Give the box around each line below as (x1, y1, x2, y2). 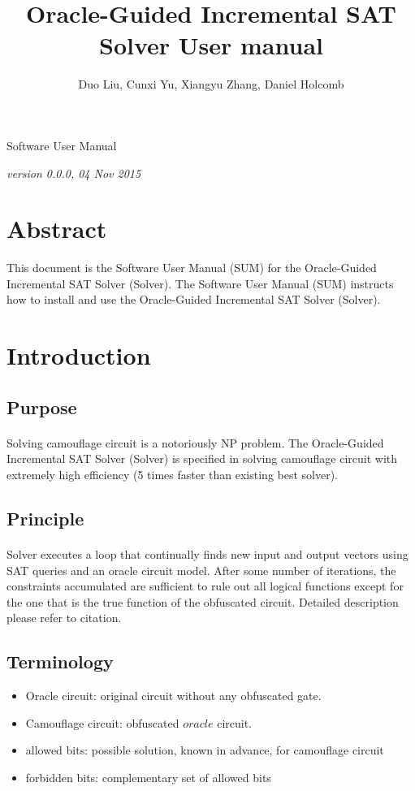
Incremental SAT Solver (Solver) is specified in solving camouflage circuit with (6, 450, 398, 467)
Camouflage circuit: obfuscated (25, 714, 179, 731)
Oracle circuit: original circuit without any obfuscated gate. (25, 687, 322, 704)
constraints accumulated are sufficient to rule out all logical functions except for (6, 577, 404, 594)
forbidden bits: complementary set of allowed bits (25, 768, 271, 785)
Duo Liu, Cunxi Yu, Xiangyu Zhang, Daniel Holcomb (78, 76, 344, 93)
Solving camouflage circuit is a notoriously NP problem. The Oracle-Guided (6, 434, 384, 451)
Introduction (6, 339, 151, 372)
